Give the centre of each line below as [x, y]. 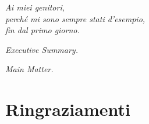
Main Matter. [29, 69]
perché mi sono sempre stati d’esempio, [75, 18]
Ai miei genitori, [35, 7]
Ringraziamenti [68, 109]
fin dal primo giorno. [42, 30]
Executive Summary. [42, 49]
